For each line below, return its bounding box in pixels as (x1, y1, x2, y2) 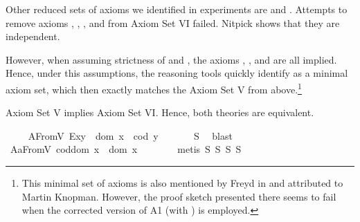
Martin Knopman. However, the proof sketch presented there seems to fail (21, 189, 336, 203)
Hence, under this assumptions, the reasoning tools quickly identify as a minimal (6, 66, 348, 80)
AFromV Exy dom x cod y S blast (28, 128, 233, 142)
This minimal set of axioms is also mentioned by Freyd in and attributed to (21, 176, 343, 189)
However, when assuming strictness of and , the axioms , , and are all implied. (6, 52, 337, 66)
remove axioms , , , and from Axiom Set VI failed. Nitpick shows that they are (6, 15, 340, 30)
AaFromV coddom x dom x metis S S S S (10, 142, 242, 156)
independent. (6, 29, 60, 44)
